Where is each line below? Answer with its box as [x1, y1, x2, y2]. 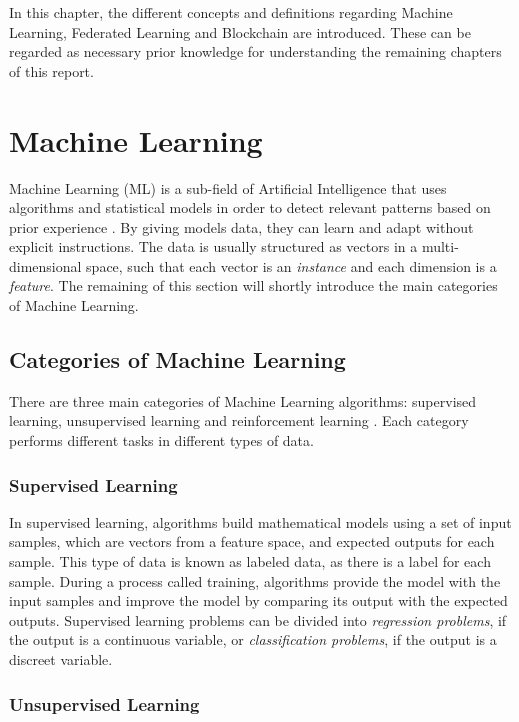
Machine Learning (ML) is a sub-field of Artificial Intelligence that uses [9, 177, 447, 198]
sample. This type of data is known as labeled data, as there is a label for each [9, 551, 491, 572]
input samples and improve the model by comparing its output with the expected [9, 590, 508, 611]
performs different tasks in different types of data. [9, 430, 314, 451]
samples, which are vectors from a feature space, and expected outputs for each [9, 531, 495, 552]
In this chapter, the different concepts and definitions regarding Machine [9, 2, 453, 22]
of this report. [9, 60, 94, 81]
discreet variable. [9, 649, 113, 670]
